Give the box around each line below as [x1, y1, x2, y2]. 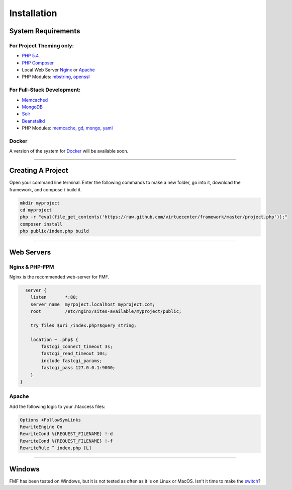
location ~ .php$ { [30, 336, 79, 342]
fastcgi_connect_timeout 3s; [41, 344, 113, 349]
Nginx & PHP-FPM [9, 263, 54, 270]
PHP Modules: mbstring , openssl [22, 74, 90, 80]
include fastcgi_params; [41, 358, 103, 364]
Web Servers [9, 248, 51, 256]
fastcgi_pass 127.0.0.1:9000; [41, 365, 116, 371]
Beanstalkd [22, 118, 45, 124]
